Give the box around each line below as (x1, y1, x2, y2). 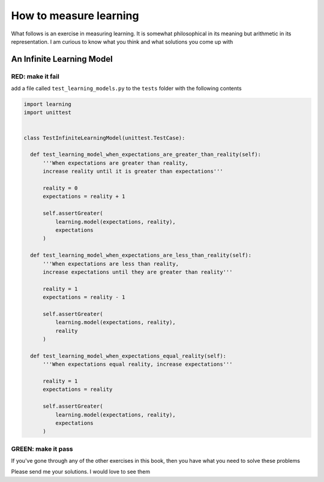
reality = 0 (43, 185, 78, 191)
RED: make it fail (11, 72, 59, 80)
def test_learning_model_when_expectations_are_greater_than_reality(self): (30, 151, 261, 158)
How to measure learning (11, 9, 139, 22)
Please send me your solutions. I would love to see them (11, 468, 150, 475)
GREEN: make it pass (11, 444, 73, 453)
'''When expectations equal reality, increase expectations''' (43, 361, 233, 368)
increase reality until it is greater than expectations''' (43, 168, 223, 175)
